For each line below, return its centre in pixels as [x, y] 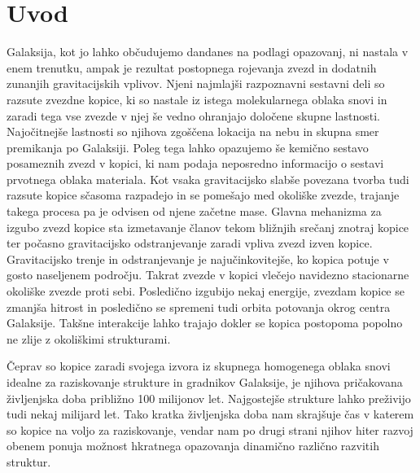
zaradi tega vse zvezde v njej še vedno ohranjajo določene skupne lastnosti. [193, 115]
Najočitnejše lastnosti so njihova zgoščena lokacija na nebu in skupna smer [193, 131]
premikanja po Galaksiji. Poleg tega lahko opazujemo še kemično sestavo [188, 147]
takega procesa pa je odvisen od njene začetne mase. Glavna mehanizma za [194, 211]
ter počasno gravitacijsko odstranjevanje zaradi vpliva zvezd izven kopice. [190, 243]
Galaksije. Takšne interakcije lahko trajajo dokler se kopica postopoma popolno [205, 323]
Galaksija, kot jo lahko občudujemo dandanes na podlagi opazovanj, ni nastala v [208, 52]
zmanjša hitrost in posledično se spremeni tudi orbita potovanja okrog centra [199, 307]
